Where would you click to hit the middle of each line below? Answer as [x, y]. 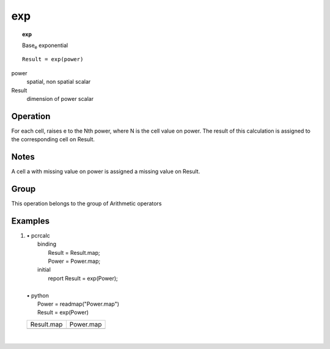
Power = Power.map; [74, 261]
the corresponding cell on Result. [53, 139]
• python [38, 295]
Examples [31, 221]
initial [44, 270]
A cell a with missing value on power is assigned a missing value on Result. [106, 172]
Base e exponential [45, 46]
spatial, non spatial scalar [59, 82]
